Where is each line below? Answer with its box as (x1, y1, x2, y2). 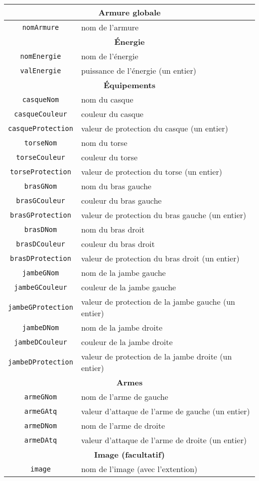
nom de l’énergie (81, 50, 138, 62)
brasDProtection (10, 254, 71, 262)
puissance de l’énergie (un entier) (81, 65, 196, 76)
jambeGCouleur (14, 283, 67, 291)
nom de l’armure (81, 21, 139, 33)
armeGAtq (24, 407, 57, 415)
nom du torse (81, 137, 128, 148)
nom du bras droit (81, 224, 145, 235)
